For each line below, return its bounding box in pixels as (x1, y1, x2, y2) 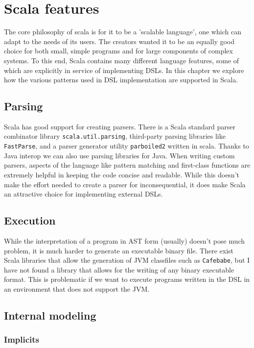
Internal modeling (4, 307, 96, 323)
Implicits (4, 333, 40, 346)
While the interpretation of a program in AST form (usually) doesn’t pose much (4, 235, 245, 246)
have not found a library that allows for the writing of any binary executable (4, 264, 234, 274)
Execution (4, 213, 56, 228)
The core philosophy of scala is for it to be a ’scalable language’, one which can (4, 26, 241, 37)
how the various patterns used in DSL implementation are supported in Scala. (4, 75, 238, 85)
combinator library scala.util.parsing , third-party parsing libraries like (4, 131, 226, 141)
